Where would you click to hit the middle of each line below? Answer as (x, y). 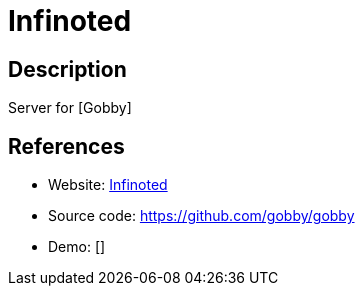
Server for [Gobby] (70, 108)
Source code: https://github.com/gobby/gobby (201, 216)
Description (67, 69)
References (66, 146)
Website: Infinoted (108, 185)
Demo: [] (77, 247)
